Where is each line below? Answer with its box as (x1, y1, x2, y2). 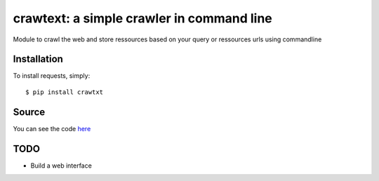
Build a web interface (30, 161, 93, 170)
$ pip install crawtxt (25, 88, 104, 96)
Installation (13, 53, 63, 65)
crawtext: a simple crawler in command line (13, 11, 273, 26)
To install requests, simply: (13, 72, 91, 80)
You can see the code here (13, 124, 91, 133)
